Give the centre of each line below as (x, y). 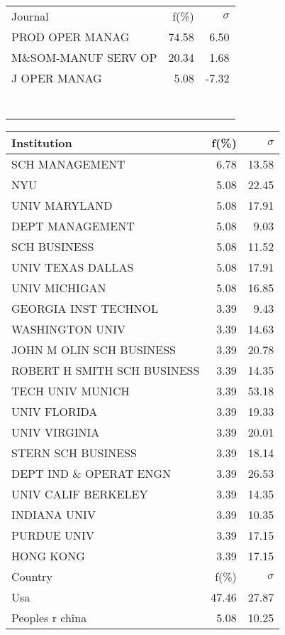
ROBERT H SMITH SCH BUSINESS (106, 370)
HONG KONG (48, 556)
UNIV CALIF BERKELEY (80, 494)
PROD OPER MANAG (71, 37)
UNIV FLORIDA (55, 411)
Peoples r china (49, 618)
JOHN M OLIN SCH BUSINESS (94, 349)
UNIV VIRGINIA (56, 432)
